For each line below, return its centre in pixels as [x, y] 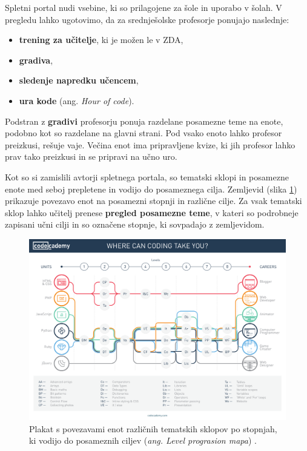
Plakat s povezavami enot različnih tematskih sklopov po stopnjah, [153, 428]
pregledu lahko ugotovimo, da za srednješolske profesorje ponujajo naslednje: [147, 19]
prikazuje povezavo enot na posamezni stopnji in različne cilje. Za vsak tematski [153, 201]
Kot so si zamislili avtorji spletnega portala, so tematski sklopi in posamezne [147, 176]
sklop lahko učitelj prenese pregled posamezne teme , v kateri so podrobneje [152, 212]
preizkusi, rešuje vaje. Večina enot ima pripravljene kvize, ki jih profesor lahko [150, 144]
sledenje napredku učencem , [79, 80]
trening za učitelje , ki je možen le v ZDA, [101, 40]
